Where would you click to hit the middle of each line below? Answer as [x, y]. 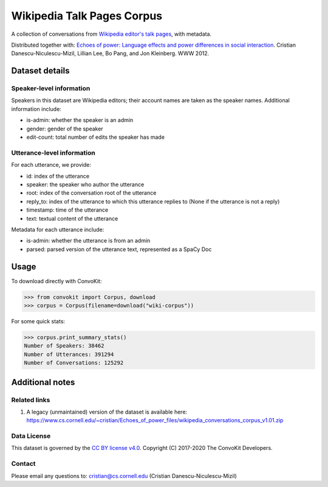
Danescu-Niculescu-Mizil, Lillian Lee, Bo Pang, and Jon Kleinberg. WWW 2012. [110, 53]
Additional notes [43, 382]
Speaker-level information [51, 89]
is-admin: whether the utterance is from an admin [88, 241]
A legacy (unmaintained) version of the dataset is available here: [107, 412]
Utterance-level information [53, 153]
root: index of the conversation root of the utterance [91, 193]
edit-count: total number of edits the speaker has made [96, 137]
